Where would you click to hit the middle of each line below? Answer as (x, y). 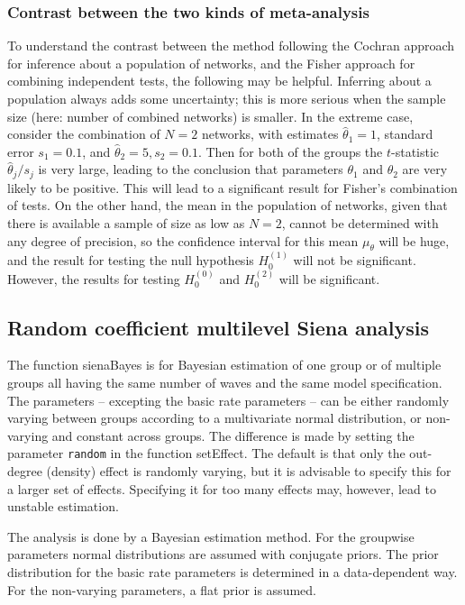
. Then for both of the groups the (290, 151)
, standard (405, 134)
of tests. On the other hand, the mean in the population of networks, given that (228, 205)
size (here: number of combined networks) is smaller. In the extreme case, (210, 116)
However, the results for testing (94, 278)
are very (425, 169)
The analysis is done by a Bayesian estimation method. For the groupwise (211, 536)
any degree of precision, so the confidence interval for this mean (183, 240)
